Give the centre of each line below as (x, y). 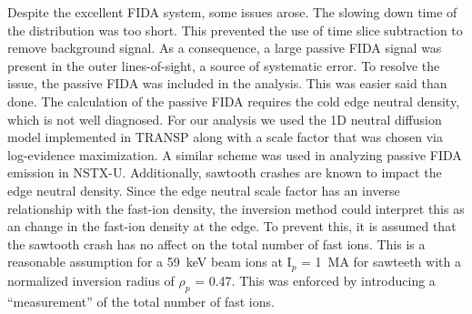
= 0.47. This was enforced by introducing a (315, 280)
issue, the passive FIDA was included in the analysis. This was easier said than (227, 83)
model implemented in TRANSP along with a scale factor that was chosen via (225, 137)
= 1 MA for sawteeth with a (381, 262)
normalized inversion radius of (91, 280)
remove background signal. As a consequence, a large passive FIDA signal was (225, 48)
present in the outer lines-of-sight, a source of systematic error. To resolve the (224, 65)
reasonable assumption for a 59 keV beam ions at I (150, 262)
